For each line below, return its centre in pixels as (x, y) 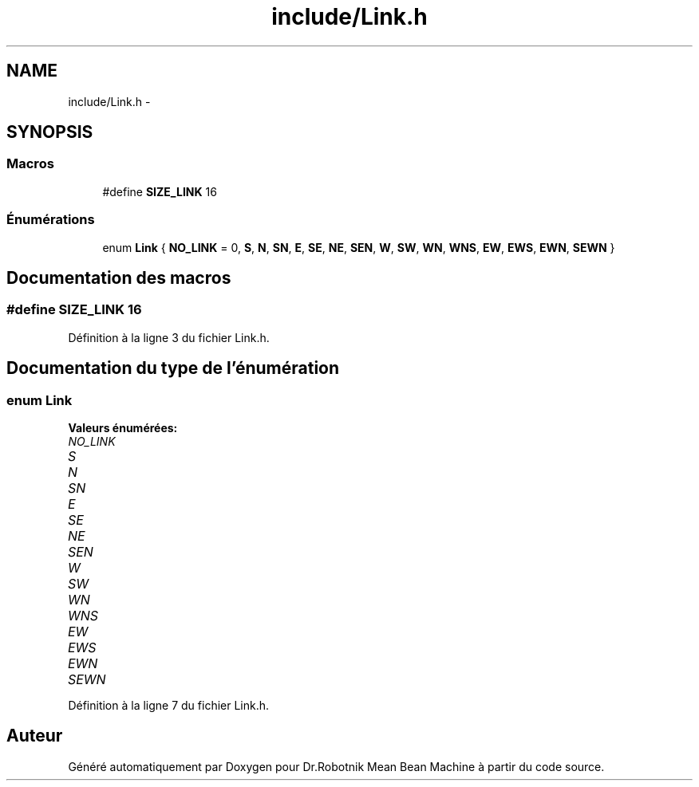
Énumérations (51, 220)
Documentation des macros (119, 277)
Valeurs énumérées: (123, 428)
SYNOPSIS (50, 132)
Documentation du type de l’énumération (173, 368)
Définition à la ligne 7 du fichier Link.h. (169, 705)
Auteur (35, 736)
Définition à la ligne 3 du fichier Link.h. (169, 337)
